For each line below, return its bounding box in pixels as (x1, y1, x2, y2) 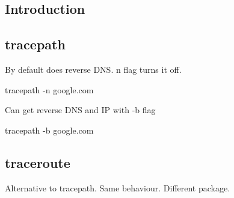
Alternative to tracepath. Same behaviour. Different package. (5, 181, 230, 194)
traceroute (5, 153, 70, 172)
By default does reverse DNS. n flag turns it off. (5, 63, 182, 75)
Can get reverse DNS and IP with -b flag (5, 104, 156, 116)
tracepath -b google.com (5, 123, 94, 136)
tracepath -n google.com (5, 83, 94, 96)
